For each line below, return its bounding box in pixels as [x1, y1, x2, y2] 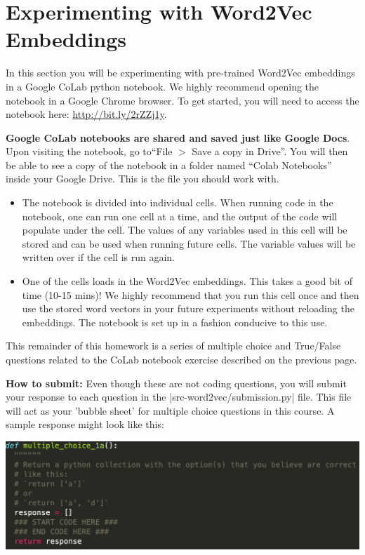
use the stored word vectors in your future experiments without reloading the [22, 301, 354, 316]
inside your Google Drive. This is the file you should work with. [6, 171, 279, 186]
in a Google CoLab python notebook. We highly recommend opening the [6, 79, 319, 93]
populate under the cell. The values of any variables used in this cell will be [22, 222, 347, 237]
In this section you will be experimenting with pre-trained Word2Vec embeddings [6, 65, 355, 80]
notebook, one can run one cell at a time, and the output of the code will [22, 208, 338, 223]
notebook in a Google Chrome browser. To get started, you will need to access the [6, 93, 359, 107]
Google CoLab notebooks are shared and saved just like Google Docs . [6, 130, 350, 145]
